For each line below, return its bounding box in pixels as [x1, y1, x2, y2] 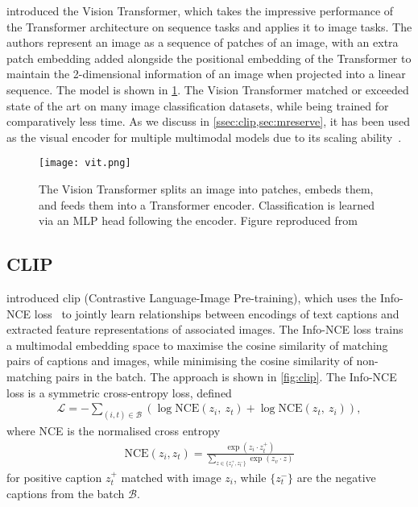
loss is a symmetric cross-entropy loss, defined [6, 384, 232, 401]
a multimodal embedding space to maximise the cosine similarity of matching [6, 336, 388, 353]
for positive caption [6, 468, 102, 485]
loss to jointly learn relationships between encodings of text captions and [34, 305, 399, 322]
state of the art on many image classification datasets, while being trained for [6, 97, 389, 114]
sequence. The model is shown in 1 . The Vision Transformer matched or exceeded [6, 81, 409, 98]
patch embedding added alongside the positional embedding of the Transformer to [6, 49, 412, 66]
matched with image [121, 468, 221, 485]
